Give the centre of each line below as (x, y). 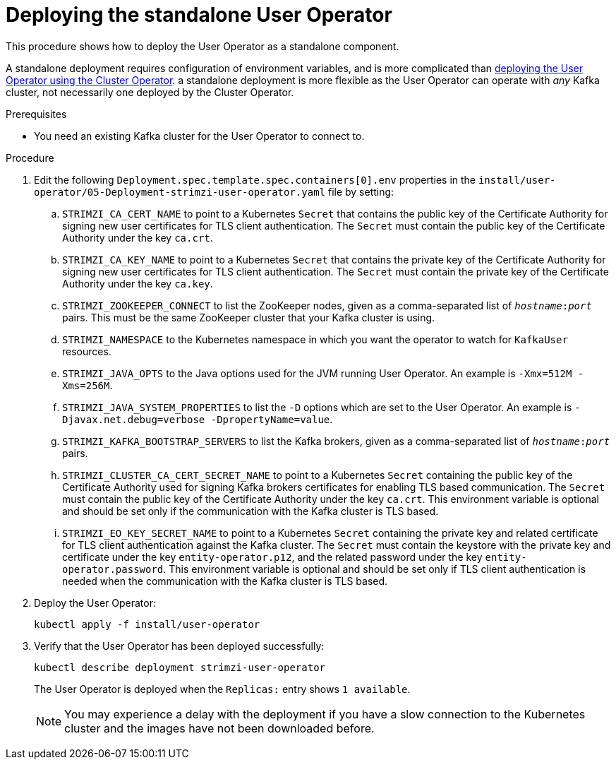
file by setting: (361, 191)
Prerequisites (36, 114)
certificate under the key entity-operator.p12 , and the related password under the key (272, 557)
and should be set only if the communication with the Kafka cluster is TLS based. (250, 511)
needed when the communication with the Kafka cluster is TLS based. (225, 581)
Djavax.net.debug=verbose (134, 419)
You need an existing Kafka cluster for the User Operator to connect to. (199, 136)
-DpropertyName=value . (272, 419)
